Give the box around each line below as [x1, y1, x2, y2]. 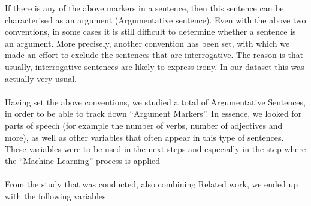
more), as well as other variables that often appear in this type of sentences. [5, 131, 284, 143]
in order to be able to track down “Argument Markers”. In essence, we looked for [5, 107, 302, 120]
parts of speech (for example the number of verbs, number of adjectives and [5, 119, 283, 131]
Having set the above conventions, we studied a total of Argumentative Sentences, [5, 95, 306, 108]
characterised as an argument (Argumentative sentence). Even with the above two [5, 13, 306, 26]
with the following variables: [5, 189, 108, 202]
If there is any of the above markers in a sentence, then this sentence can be [5, 2, 284, 14]
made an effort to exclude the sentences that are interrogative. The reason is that [5, 49, 304, 61]
